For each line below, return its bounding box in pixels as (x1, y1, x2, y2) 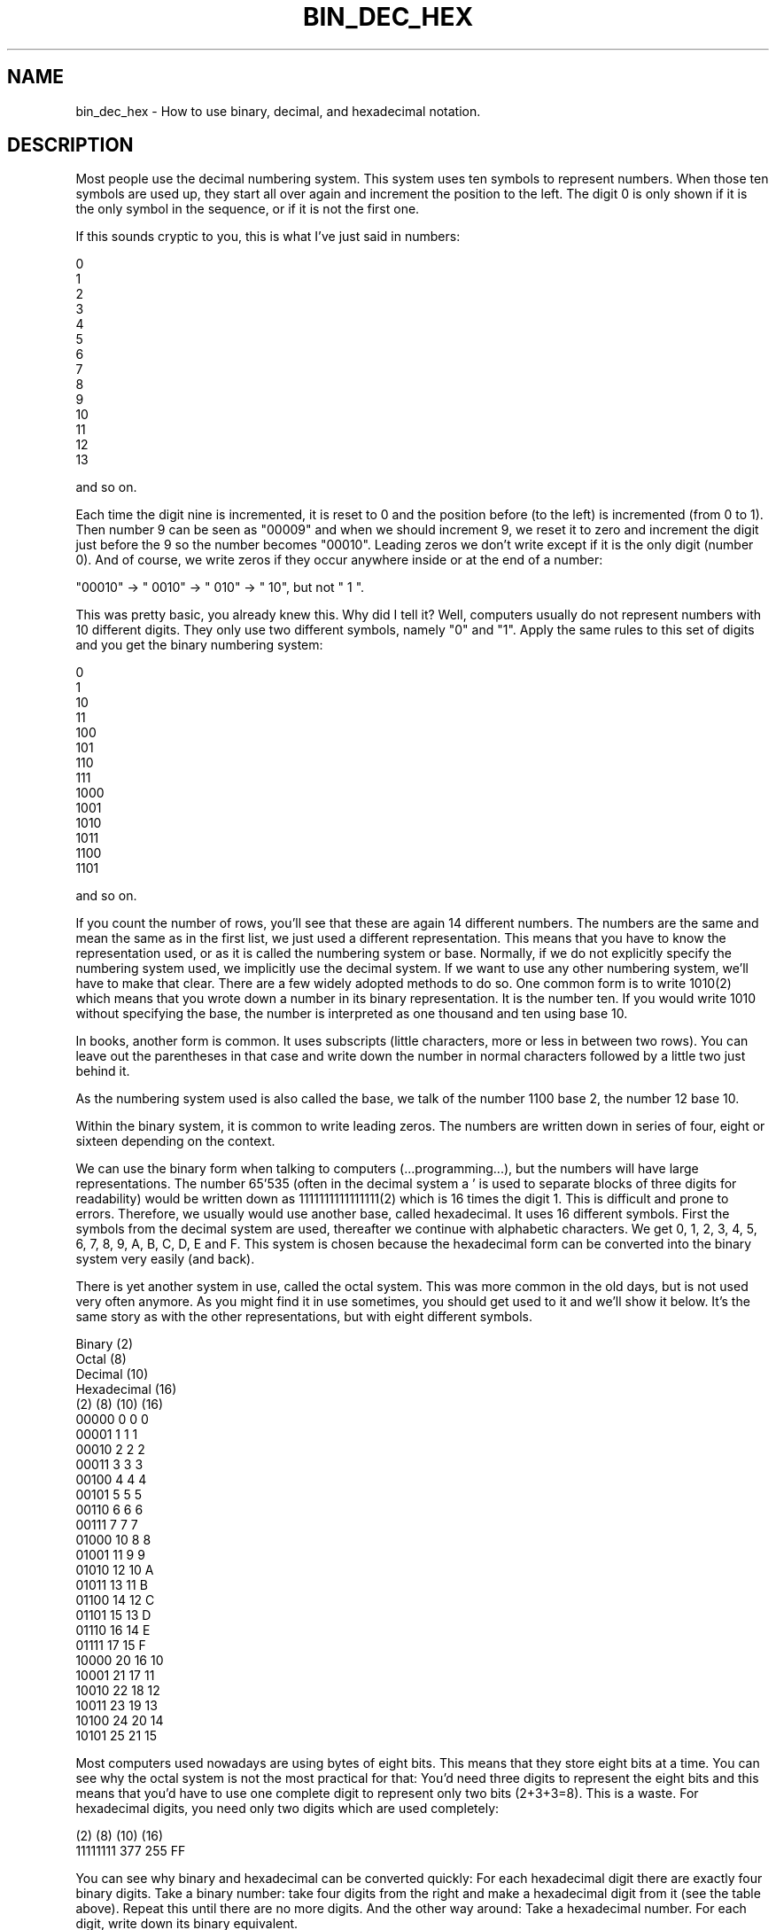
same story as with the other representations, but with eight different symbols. (75, 1309, 533, 1325)
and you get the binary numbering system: (75, 637, 323, 653)
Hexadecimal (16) (75, 1381, 177, 1397)
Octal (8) (75, 1351, 127, 1367)
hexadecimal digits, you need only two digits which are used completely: (75, 1801, 500, 1817)
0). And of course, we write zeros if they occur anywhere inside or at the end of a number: (75, 552, 603, 568)
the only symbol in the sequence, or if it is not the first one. (75, 201, 420, 217)
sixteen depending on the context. (75, 1133, 275, 1149)
